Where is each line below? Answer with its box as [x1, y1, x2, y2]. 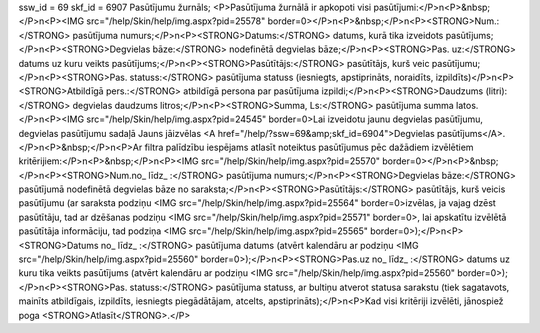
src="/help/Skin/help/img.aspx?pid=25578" [86, 15, 266, 27]
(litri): [485, 85, 508, 97]
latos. [455, 99, 479, 111]
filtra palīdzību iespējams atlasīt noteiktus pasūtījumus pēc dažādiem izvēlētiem [144, 141, 474, 153]
